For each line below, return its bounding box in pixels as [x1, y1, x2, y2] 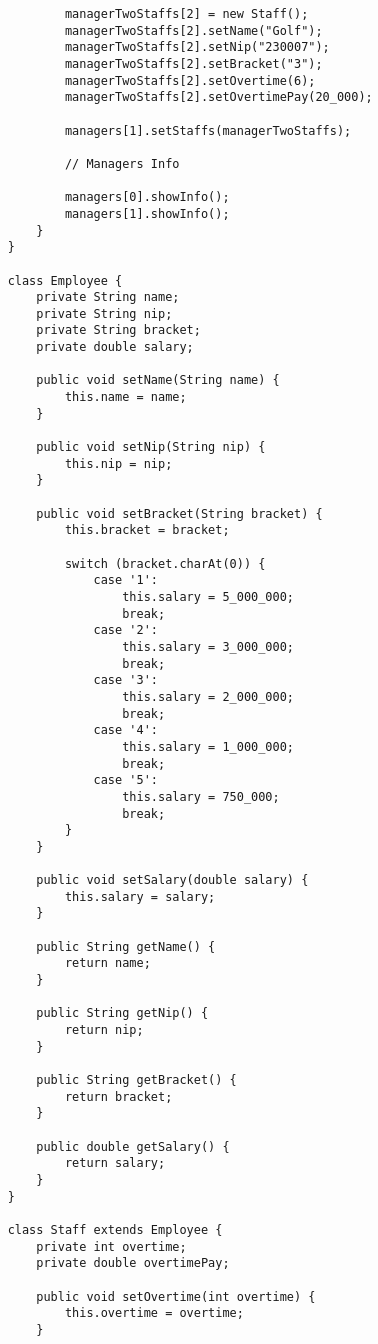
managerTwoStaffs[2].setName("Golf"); [64, 23, 323, 38]
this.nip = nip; [64, 456, 173, 471]
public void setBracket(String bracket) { [36, 506, 323, 521]
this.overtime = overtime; [64, 1306, 244, 1321]
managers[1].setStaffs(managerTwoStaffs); [64, 123, 352, 138]
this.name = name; [64, 390, 187, 405]
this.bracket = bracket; [64, 523, 230, 538]
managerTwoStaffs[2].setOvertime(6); [64, 73, 316, 88]
